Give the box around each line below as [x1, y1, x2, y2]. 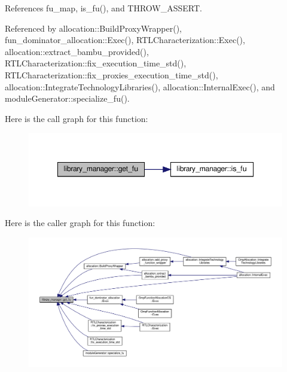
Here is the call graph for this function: [5, 112, 148, 124]
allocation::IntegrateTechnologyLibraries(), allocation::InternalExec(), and [5, 80, 275, 93]
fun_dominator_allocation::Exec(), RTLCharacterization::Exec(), [5, 33, 245, 46]
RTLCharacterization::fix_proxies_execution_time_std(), [5, 68, 218, 81]
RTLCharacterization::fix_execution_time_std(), [5, 57, 187, 69]
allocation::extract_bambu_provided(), [5, 45, 149, 57]
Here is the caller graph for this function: [5, 217, 155, 229]
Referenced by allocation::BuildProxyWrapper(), [5, 22, 182, 34]
